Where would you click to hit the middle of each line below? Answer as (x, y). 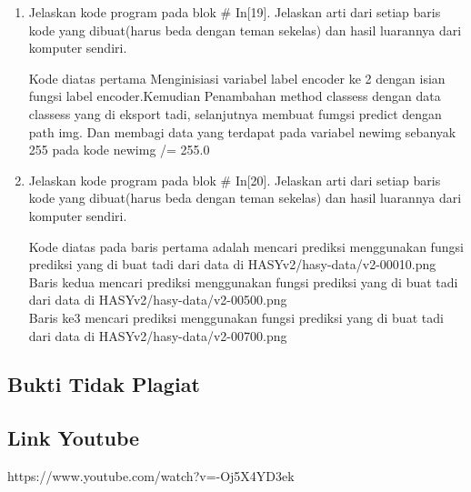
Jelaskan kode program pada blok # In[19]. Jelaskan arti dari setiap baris (235, 12)
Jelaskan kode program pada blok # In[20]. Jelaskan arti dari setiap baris (235, 180)
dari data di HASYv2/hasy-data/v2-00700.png (158, 335)
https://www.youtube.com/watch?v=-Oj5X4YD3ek (151, 476)
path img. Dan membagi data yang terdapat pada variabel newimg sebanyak (242, 131)
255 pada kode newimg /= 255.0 (119, 150)
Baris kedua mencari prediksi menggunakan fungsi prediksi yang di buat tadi (243, 281)
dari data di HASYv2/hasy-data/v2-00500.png (158, 300)
